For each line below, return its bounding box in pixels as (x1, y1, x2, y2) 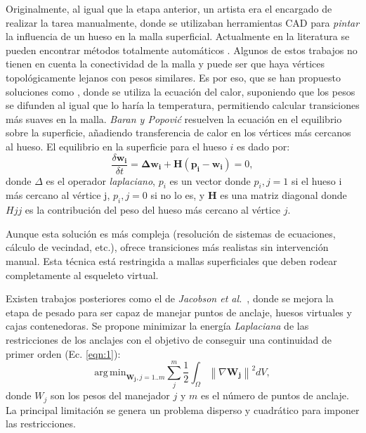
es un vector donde (169, 173, 251, 188)
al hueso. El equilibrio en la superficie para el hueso (6, 138, 227, 153)
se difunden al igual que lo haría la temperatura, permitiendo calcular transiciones (6, 98, 360, 112)
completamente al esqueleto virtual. (6, 267, 159, 282)
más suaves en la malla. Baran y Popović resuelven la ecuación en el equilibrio (6, 111, 342, 126)
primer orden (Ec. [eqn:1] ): (6, 346, 121, 361)
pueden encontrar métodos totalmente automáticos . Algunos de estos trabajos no (6, 42, 358, 57)
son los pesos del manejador (50, 388, 170, 403)
